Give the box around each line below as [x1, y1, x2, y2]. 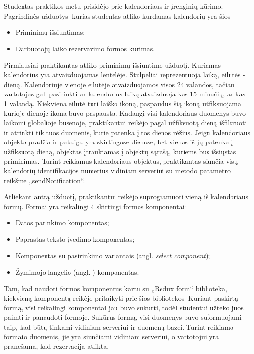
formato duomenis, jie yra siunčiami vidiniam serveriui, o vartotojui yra [4, 331, 219, 341]
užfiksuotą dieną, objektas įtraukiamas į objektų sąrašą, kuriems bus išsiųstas [4, 146, 236, 156]
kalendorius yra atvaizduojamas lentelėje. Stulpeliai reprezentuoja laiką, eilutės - [4, 69, 245, 79]
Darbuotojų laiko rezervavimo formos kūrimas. [15, 43, 155, 53]
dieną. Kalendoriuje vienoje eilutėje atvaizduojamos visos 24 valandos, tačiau [4, 79, 234, 89]
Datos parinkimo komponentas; [15, 217, 109, 228]
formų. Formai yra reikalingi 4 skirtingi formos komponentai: [4, 201, 186, 211]
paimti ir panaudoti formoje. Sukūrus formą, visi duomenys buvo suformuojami [4, 312, 242, 322]
